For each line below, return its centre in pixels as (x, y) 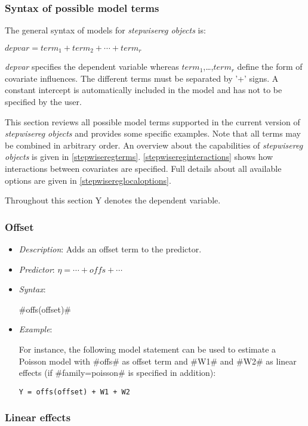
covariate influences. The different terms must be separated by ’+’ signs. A (142, 78)
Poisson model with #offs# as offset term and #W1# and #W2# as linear (158, 361)
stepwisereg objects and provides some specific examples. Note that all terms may (153, 133)
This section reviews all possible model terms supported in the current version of (153, 121)
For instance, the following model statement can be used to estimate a (147, 349)
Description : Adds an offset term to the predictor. (110, 249)
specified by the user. (43, 102)
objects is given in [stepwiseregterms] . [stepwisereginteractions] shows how (139, 157)
